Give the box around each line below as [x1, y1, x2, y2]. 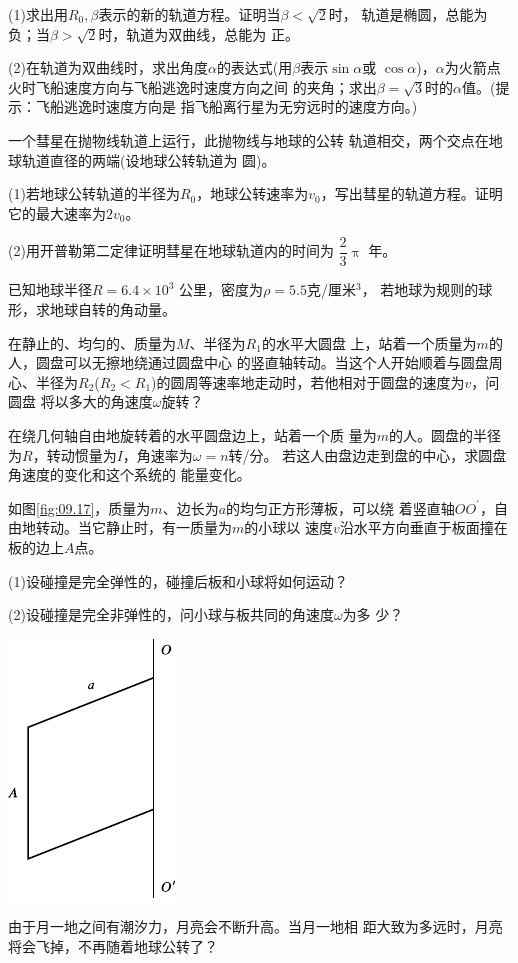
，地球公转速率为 [196, 183, 309, 204]
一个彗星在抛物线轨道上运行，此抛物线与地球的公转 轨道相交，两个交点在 [8, 129, 489, 150]
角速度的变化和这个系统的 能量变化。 [8, 464, 251, 485]
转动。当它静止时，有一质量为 [35, 517, 232, 538]
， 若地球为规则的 [361, 279, 479, 300]
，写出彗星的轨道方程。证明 [320, 183, 503, 204]
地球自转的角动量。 [49, 299, 176, 319]
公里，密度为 [179, 279, 264, 300]
